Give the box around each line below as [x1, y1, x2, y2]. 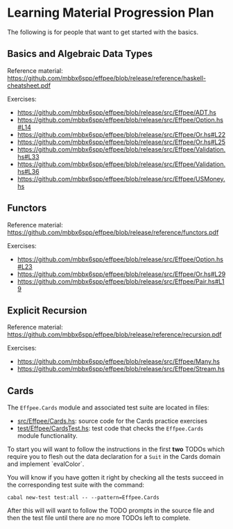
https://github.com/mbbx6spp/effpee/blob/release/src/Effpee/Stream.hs [17, 365, 225, 373]
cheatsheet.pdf [7, 81, 51, 90]
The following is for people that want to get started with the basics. [7, 28, 199, 36]
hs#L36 [17, 167, 40, 175]
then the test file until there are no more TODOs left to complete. [7, 514, 191, 522]
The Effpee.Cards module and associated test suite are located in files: [7, 403, 209, 412]
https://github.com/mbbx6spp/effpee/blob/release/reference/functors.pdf [7, 228, 219, 236]
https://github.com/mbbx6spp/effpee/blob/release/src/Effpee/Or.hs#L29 [17, 270, 226, 278]
